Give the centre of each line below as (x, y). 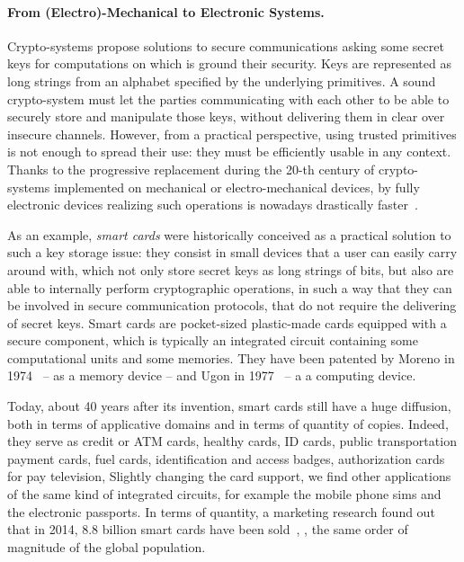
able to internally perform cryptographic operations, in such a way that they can (230, 287)
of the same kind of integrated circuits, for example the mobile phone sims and (224, 494)
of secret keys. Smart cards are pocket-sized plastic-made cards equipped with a (227, 322)
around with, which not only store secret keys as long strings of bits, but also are (231, 269)
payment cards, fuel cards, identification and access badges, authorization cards (226, 458)
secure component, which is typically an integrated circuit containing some (213, 340)
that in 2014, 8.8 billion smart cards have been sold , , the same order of (208, 529)
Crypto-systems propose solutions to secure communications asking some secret (226, 45)
